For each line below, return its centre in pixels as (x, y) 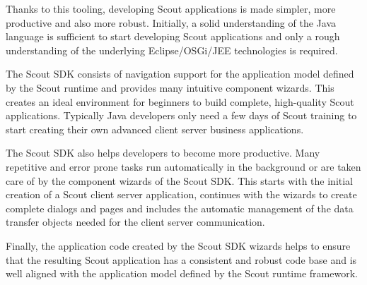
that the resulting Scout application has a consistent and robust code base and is (181, 259)
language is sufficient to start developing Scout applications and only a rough (173, 36)
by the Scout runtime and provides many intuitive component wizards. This (170, 87)
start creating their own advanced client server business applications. (155, 129)
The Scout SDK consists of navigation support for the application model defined (180, 74)
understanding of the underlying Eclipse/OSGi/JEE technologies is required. (172, 50)
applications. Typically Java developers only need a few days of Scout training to (181, 115)
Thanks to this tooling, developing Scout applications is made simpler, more (171, 8)
